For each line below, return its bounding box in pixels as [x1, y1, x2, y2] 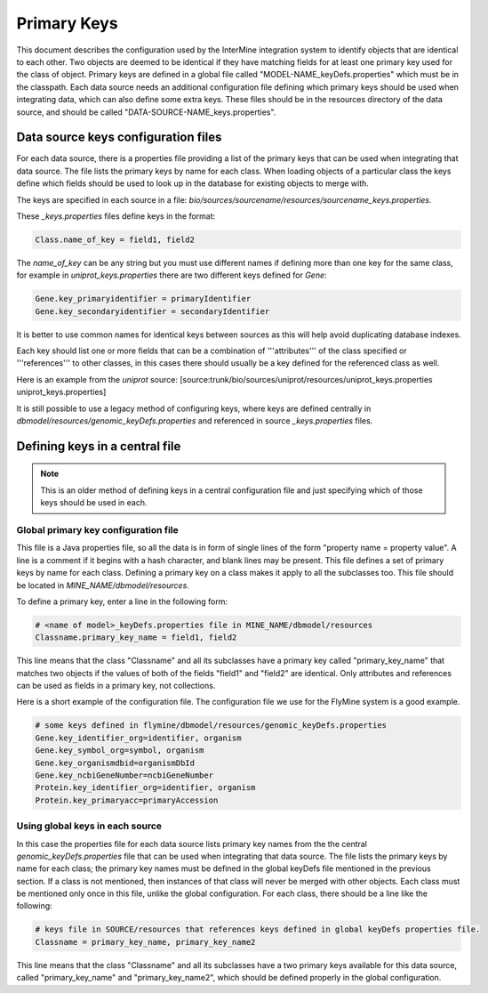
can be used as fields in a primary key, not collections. [16, 681, 216, 691]
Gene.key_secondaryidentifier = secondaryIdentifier [35, 306, 270, 316]
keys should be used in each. [40, 497, 148, 508]
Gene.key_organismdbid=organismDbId [35, 757, 196, 768]
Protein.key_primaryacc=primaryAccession [35, 795, 219, 805]
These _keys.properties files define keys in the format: [16, 210, 216, 222]
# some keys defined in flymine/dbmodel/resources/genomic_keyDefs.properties [35, 721, 387, 731]
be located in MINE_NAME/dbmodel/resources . [16, 579, 190, 591]
